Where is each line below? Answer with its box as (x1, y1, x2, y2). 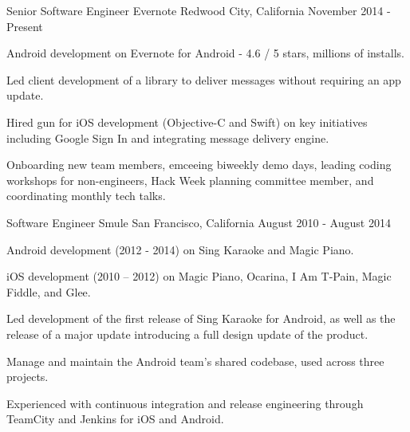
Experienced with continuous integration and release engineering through (6, 395, 364, 411)
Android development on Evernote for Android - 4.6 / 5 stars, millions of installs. (6, 45, 404, 61)
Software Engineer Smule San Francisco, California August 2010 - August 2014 (6, 214, 391, 230)
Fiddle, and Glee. (6, 283, 91, 300)
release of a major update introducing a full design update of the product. (6, 325, 369, 342)
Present (6, 18, 43, 34)
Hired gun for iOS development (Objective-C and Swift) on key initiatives (6, 113, 368, 130)
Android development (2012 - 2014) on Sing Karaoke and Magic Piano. (6, 241, 354, 257)
